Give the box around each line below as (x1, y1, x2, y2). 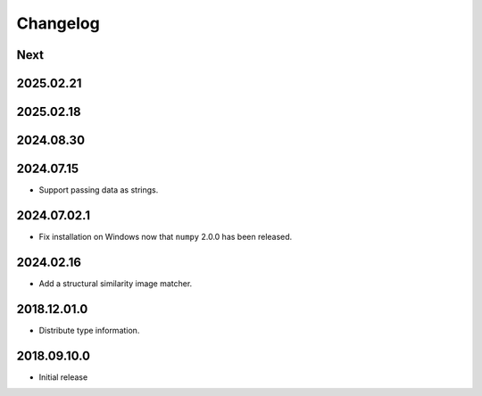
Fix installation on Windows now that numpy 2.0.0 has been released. (38, 232, 293, 243)
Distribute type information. (38, 325, 140, 335)
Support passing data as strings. (38, 185, 159, 195)
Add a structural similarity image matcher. (38, 277, 193, 289)
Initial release (38, 371, 88, 383)
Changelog (16, 13, 100, 33)
